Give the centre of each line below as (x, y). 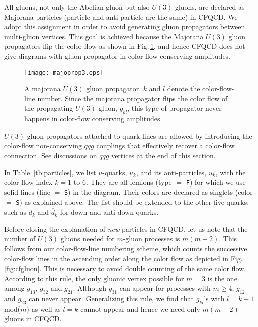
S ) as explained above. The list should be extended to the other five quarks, (133, 202)
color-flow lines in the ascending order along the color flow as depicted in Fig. (123, 258)
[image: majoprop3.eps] (64, 72)
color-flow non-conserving (43, 145)
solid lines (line (27, 192)
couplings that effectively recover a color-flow (165, 145)
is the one (222, 278)
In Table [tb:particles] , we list (50, 172)
